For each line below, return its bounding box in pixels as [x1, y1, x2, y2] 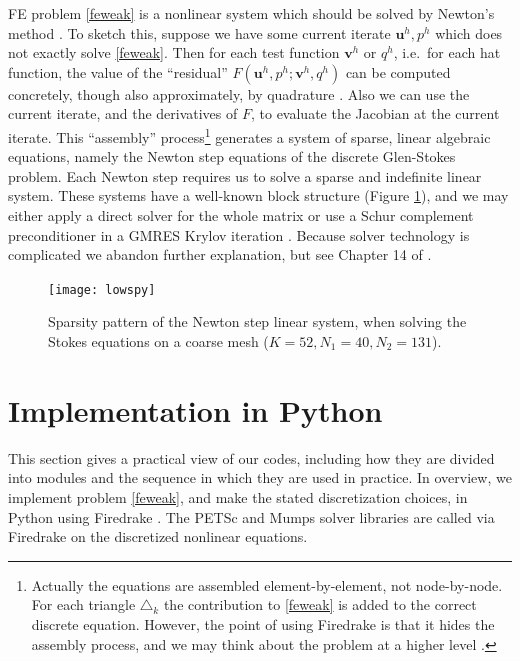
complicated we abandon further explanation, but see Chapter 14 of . [8, 244, 432, 265]
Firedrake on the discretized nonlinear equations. [8, 526, 308, 547]
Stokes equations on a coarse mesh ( [48, 331, 269, 352]
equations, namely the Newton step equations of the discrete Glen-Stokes [8, 146, 456, 167]
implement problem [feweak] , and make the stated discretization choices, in [8, 486, 468, 507]
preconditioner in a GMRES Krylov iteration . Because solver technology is [8, 224, 470, 245]
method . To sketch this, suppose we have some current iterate [8, 22, 391, 43]
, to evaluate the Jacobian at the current [250, 103, 500, 124]
